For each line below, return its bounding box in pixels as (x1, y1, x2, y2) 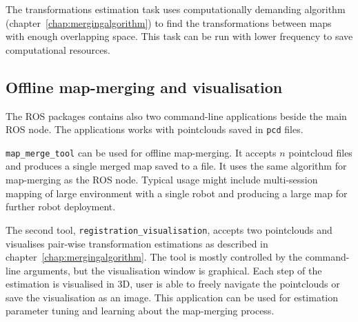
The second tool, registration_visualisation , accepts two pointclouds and (6, 222, 332, 237)
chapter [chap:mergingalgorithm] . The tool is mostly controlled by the (6, 250, 303, 264)
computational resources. (6, 42, 110, 57)
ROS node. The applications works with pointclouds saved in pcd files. (6, 122, 304, 137)
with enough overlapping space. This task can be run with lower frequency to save (6, 29, 353, 43)
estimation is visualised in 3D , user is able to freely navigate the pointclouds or (6, 276, 340, 291)
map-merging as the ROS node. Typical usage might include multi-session (6, 172, 318, 187)
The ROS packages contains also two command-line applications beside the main (6, 108, 347, 123)
